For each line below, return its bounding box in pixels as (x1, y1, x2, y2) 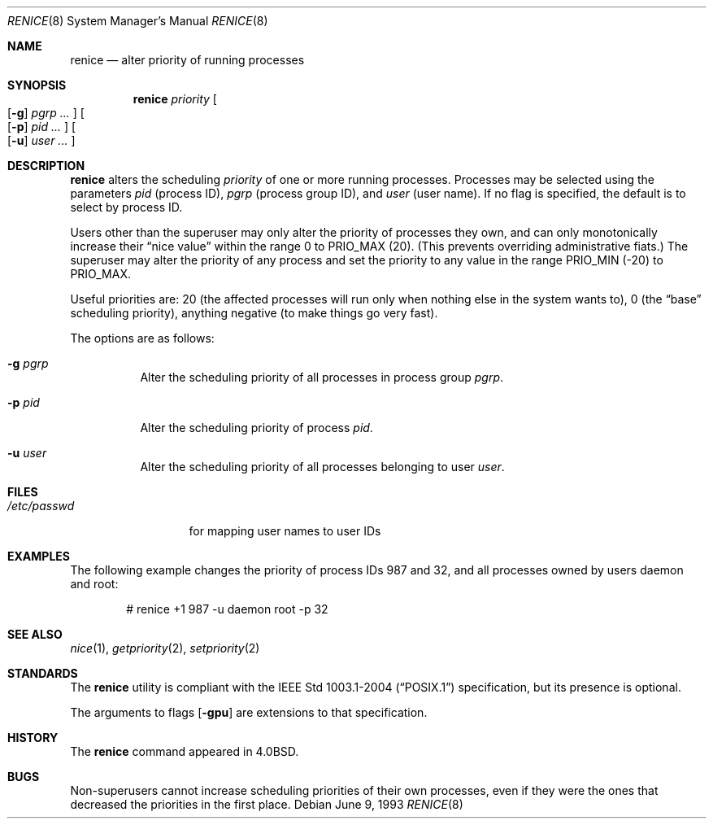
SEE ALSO (7, 627, 63, 641)
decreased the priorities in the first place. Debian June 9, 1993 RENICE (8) (70, 797, 463, 811)
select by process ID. (70, 200, 183, 214)
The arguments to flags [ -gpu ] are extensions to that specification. (70, 705, 428, 719)
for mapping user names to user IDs (189, 524, 381, 538)
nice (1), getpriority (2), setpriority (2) (70, 641, 260, 655)
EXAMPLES (7, 549, 70, 563)
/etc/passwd (7, 499, 75, 513)
